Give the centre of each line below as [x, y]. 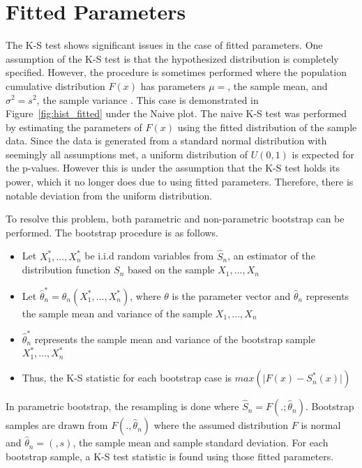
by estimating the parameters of [74, 127]
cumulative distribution [55, 85]
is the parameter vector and [231, 295]
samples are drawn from [57, 425]
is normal [321, 425]
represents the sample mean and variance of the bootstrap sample [175, 339]
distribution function [66, 270]
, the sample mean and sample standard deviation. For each [201, 443]
